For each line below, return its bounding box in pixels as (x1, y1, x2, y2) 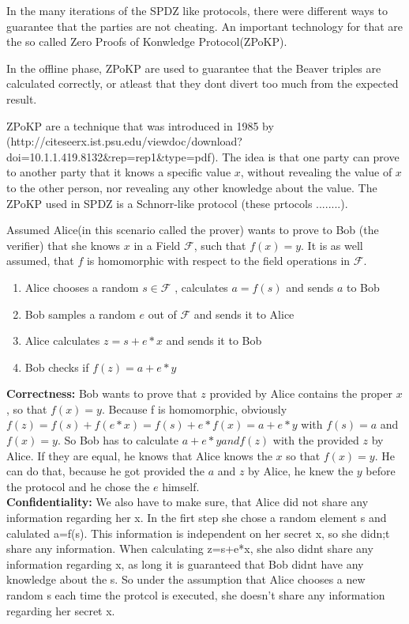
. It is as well (301, 236, 363, 253)
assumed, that (6, 252, 74, 269)
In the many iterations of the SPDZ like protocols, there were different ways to (6, 2, 388, 18)
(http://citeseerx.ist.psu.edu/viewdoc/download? (6, 133, 242, 149)
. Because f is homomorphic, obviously (101, 400, 287, 417)
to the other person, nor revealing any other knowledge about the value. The (6, 179, 377, 195)
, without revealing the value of (240, 164, 392, 180)
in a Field (133, 236, 181, 253)
